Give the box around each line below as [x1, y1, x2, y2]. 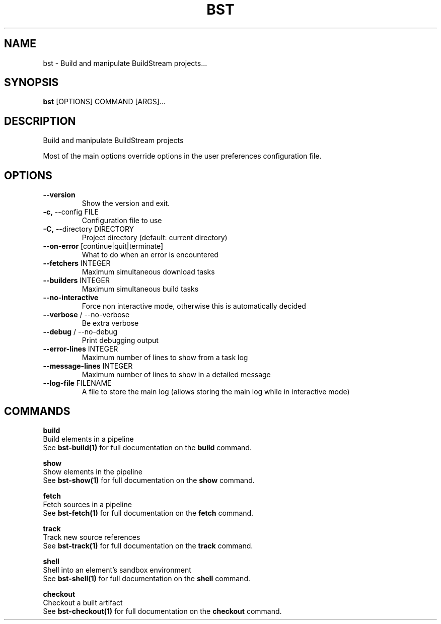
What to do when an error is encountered [82, 250, 218, 259]
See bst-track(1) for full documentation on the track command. [43, 541, 253, 550]
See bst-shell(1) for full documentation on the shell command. [43, 574, 250, 583]
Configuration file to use [82, 216, 162, 225]
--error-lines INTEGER [43, 344, 118, 354]
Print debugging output [82, 336, 159, 345]
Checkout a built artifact [43, 598, 123, 607]
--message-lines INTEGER [43, 362, 133, 371]
